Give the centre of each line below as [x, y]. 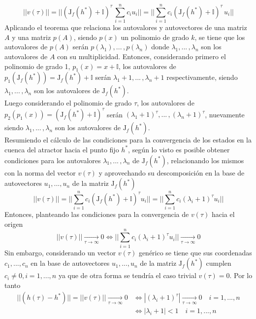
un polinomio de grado [155, 37]
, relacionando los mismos [205, 160]
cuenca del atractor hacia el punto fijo [62, 149]
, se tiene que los [220, 37]
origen [14, 224]
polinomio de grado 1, [37, 66]
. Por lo [241, 275]
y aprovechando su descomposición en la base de [172, 172]
